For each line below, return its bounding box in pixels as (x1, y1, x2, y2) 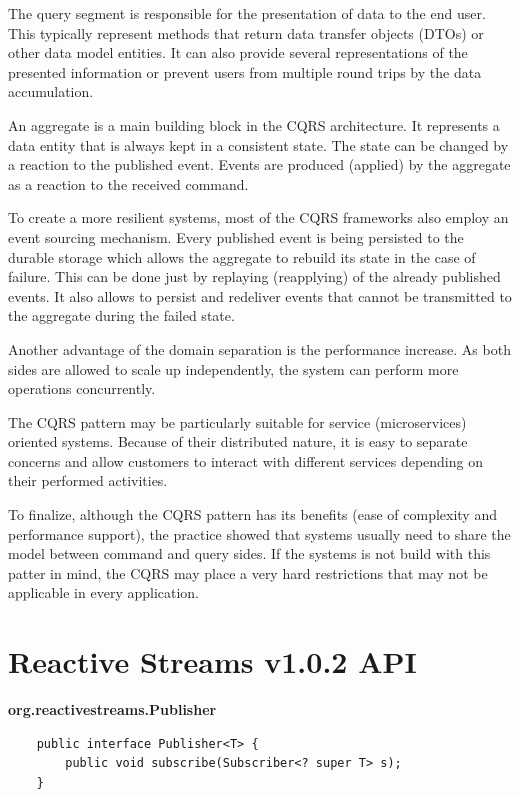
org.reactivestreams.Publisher (8, 699, 217, 720)
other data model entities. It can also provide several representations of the (8, 42, 468, 63)
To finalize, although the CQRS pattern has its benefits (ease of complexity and (8, 504, 497, 525)
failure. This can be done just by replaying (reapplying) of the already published (8, 266, 501, 287)
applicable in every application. (8, 582, 200, 603)
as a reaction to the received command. (8, 173, 249, 194)
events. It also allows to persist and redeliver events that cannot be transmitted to (8, 285, 512, 306)
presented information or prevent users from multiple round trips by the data (8, 61, 482, 82)
